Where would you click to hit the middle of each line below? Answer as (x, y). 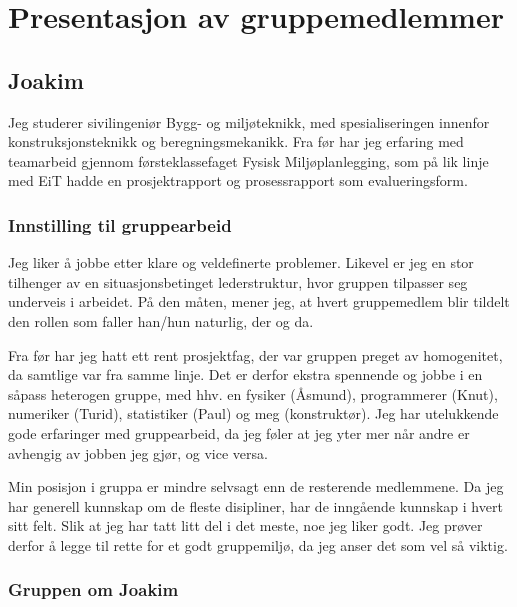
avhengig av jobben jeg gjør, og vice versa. (138, 452)
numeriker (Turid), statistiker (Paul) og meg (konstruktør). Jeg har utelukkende (253, 413)
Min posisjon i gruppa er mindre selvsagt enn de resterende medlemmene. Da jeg (256, 486)
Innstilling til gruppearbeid (120, 224)
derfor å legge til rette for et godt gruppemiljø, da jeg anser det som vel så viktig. (258, 544)
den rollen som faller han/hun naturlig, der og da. (161, 320)
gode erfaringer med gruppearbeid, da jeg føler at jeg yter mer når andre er (239, 432)
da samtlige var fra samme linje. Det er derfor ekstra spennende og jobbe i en (245, 374)
